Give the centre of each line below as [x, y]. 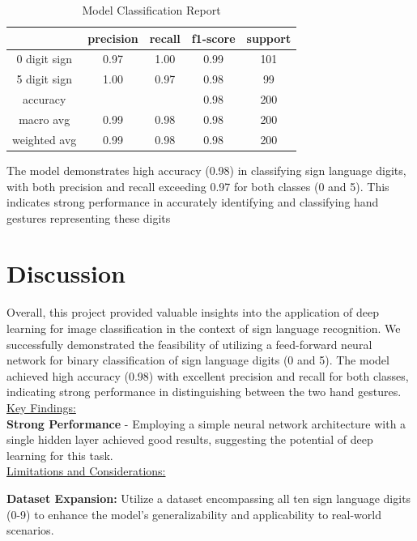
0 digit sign [44, 59]
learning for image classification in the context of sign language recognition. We [204, 328]
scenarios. [30, 530]
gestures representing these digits [89, 217]
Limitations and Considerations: [86, 471]
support [269, 38]
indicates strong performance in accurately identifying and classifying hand [193, 202]
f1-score [213, 38]
